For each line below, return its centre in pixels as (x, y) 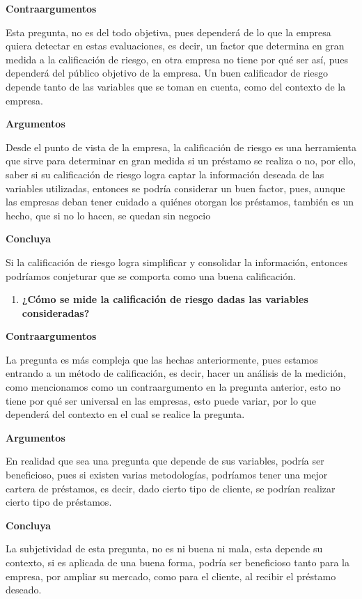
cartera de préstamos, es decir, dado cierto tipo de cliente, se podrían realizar (171, 488)
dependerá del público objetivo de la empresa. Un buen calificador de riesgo (167, 73)
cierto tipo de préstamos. (59, 502)
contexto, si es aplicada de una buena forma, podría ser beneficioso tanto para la (178, 562)
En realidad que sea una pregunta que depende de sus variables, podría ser (165, 461)
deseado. (24, 590)
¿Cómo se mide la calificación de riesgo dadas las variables (165, 299)
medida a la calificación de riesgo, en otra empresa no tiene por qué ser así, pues (177, 59)
